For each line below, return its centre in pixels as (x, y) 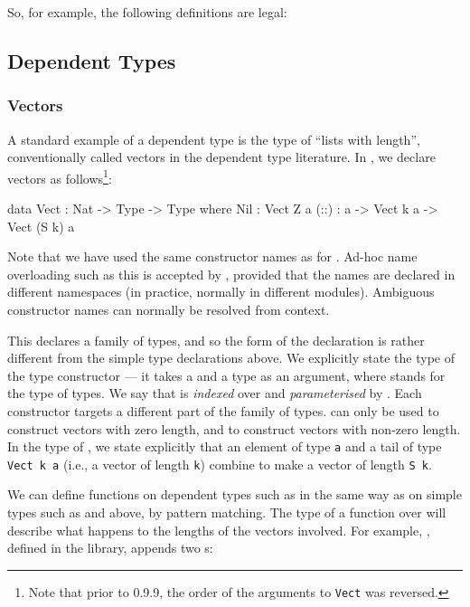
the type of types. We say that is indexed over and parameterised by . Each (215, 393)
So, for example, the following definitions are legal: (147, 12)
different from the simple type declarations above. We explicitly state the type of (231, 358)
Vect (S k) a (41, 226)
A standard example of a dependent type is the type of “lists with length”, (214, 139)
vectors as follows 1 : (60, 176)
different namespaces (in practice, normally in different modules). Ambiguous (221, 292)
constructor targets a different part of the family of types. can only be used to (223, 410)
